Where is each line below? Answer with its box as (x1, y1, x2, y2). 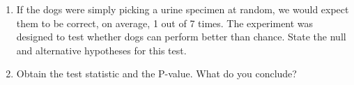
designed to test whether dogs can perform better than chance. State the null (16, 29, 346, 44)
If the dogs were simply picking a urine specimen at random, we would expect (16, 2, 349, 16)
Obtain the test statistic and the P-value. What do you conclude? (16, 66, 297, 81)
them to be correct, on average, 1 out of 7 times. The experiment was (16, 15, 314, 30)
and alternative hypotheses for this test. (16, 42, 187, 57)
